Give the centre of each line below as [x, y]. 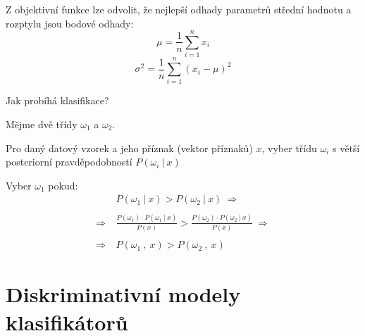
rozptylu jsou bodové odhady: [70, 23]
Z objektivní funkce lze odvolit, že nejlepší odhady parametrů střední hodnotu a [179, 9]
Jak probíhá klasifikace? [57, 100]
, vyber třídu [289, 148]
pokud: [63, 185]
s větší [346, 148]
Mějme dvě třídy [42, 124]
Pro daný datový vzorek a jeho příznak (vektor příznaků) [129, 148]
